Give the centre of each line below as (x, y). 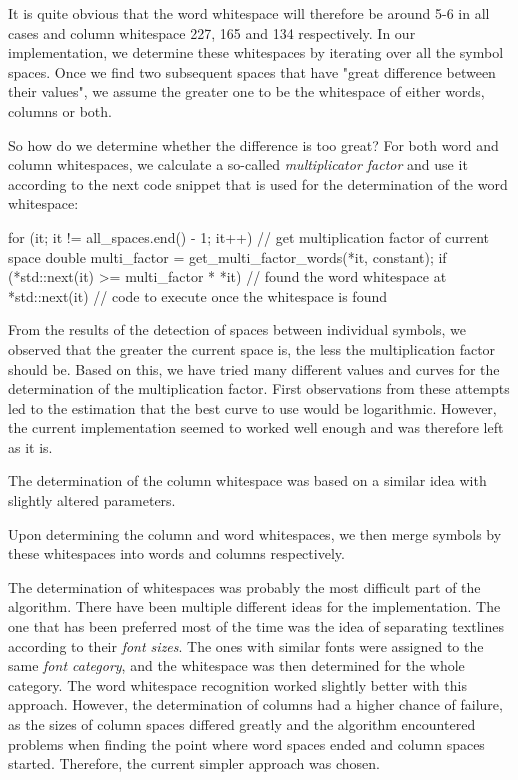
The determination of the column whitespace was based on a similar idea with (247, 480)
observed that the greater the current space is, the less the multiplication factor (252, 348)
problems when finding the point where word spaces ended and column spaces (246, 743)
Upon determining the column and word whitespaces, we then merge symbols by (255, 533)
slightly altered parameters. (92, 500)
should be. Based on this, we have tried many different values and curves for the (254, 368)
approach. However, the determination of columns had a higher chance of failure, (255, 704)
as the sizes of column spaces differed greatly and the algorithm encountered (242, 724)
